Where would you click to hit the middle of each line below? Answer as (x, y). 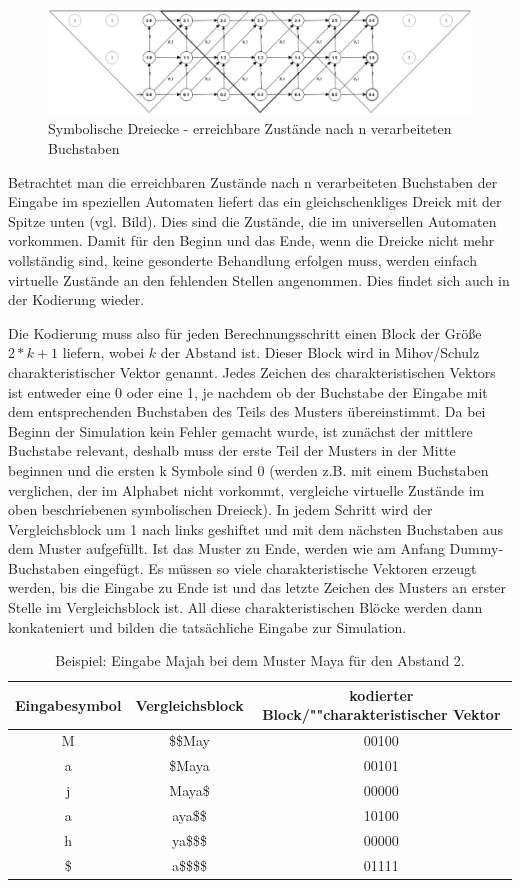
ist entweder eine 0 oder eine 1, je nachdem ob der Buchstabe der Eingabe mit (248, 391)
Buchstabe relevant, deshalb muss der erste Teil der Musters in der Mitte (232, 450)
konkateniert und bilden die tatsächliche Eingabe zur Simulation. (207, 626)
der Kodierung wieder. (76, 299)
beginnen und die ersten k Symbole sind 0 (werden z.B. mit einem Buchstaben (248, 469)
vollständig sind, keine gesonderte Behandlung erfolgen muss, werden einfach (242, 259)
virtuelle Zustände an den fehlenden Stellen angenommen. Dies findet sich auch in (259, 279)
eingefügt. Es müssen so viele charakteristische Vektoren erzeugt (280, 567)
